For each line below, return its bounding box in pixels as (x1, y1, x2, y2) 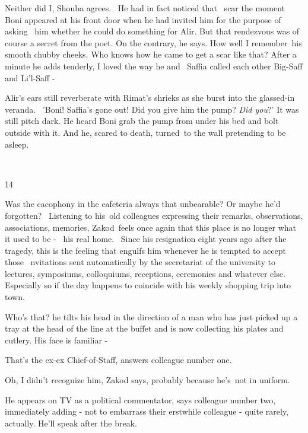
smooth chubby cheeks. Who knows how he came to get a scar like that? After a (5, 48, 297, 61)
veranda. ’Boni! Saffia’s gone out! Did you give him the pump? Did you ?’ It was (5, 103, 299, 115)
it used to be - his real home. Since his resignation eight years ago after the (5, 233, 287, 245)
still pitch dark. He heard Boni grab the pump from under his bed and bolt (5, 114, 279, 127)
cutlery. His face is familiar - (5, 333, 108, 346)
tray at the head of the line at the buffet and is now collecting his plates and (5, 322, 284, 335)
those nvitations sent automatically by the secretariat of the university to (5, 256, 275, 268)
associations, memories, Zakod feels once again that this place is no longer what (5, 221, 296, 233)
